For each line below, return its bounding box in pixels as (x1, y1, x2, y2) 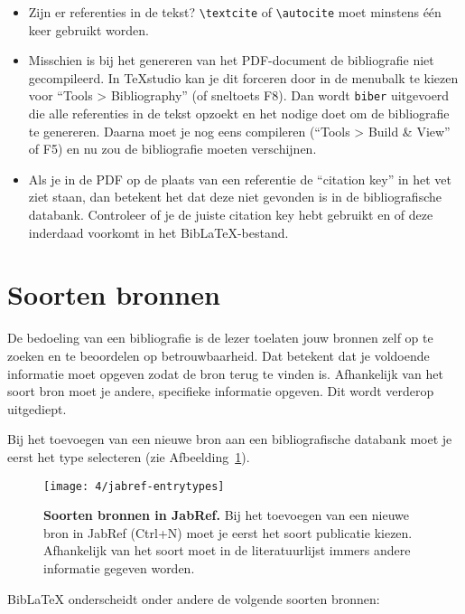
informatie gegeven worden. (43, 558, 195, 577)
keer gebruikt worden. (28, 20, 149, 39)
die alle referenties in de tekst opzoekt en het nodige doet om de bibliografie (28, 104, 450, 123)
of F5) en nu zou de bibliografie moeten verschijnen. (28, 139, 317, 158)
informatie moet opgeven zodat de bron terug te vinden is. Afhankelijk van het (7, 364, 443, 383)
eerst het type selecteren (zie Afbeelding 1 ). (7, 447, 250, 466)
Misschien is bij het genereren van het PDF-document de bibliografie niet (28, 51, 434, 70)
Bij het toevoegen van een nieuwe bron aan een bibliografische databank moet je (7, 430, 452, 449)
